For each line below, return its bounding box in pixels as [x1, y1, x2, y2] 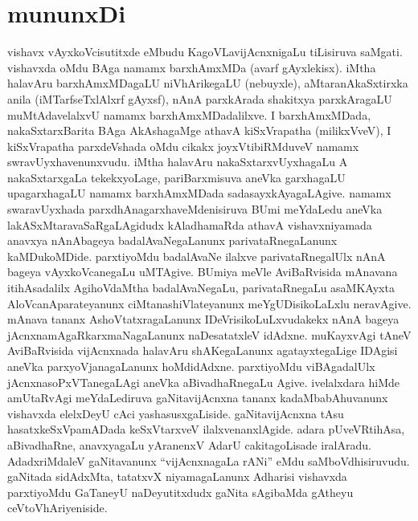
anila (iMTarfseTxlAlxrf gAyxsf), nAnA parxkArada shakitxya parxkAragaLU [7, 90, 392, 107]
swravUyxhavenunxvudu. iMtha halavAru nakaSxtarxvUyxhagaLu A [7, 153, 348, 170]
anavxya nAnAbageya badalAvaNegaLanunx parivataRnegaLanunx [7, 232, 338, 249]
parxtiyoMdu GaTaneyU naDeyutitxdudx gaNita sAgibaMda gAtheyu [7, 483, 354, 500]
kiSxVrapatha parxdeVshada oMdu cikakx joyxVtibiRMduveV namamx [7, 137, 359, 154]
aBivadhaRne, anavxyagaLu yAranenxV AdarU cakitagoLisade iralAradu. [7, 436, 371, 453]
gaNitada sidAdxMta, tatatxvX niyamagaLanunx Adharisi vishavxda [7, 468, 347, 485]
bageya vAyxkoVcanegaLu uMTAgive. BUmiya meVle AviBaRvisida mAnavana [7, 263, 398, 280]
